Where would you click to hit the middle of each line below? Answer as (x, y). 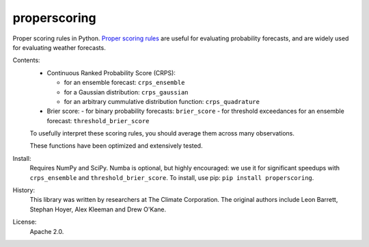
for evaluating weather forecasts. (59, 47)
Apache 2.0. (47, 231)
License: (25, 222)
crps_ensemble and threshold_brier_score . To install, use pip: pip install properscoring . (172, 177)
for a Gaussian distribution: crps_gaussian (126, 92)
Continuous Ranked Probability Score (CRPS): (111, 73)
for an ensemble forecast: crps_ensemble (124, 83)
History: (24, 190)
